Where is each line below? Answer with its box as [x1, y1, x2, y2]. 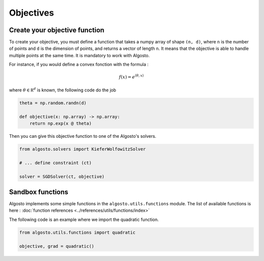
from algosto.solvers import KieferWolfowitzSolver [19, 146, 146, 152]
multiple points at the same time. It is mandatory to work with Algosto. [9, 52, 150, 58]
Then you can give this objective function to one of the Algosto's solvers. [9, 133, 156, 139]
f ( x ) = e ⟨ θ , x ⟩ [119, 73, 144, 80]
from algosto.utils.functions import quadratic [19, 230, 135, 235]
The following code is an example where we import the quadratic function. [9, 217, 159, 222]
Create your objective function [9, 26, 105, 34]
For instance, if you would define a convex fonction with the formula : [9, 62, 149, 67]
